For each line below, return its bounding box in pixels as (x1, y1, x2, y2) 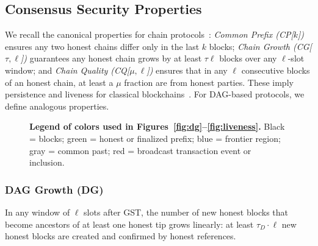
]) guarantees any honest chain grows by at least (20, 52, 202, 65)
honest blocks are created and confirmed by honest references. (5, 230, 236, 242)
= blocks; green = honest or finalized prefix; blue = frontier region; (29, 132, 281, 144)
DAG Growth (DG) (5, 181, 104, 197)
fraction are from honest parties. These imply (124, 76, 294, 88)
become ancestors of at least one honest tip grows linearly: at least (5, 217, 254, 230)
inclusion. (29, 156, 65, 169)
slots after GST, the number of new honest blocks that (84, 205, 289, 218)
